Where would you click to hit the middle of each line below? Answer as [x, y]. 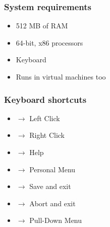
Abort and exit [52, 203]
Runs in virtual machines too [61, 77]
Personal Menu [52, 169]
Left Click [45, 118]
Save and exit [50, 186]
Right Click [47, 135]
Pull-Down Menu [56, 220]
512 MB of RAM [42, 26]
